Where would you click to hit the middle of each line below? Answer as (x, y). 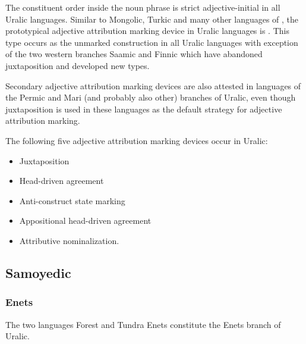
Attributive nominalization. (69, 240)
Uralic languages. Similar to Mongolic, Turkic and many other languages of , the (152, 19)
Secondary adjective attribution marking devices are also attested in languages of (153, 85)
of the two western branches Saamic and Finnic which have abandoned (134, 54)
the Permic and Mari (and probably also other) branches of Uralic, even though (151, 97)
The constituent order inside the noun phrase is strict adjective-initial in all (143, 7)
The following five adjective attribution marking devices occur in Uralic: (137, 140)
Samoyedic (38, 272)
